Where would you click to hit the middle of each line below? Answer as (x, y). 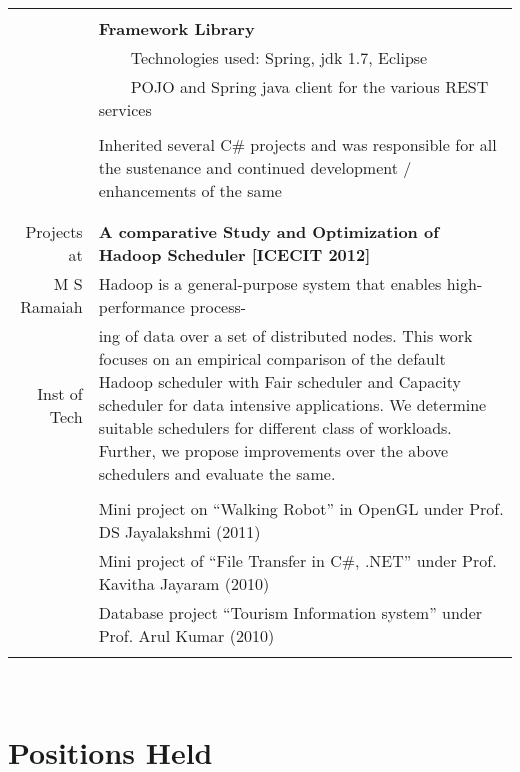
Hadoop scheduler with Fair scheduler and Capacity (279, 381)
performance (141, 306)
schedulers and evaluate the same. (217, 473)
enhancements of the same (190, 190)
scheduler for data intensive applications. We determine (292, 404)
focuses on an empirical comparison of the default (272, 358)
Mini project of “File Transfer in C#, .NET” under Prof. (297, 560)
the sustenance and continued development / (255, 167)
